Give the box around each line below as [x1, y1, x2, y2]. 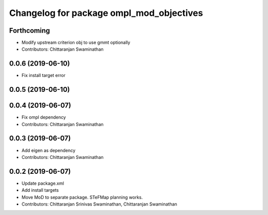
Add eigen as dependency [21, 147, 75, 153]
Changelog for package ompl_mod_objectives [9, 7, 203, 18]
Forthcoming [9, 26, 50, 35]
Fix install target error [21, 72, 66, 78]
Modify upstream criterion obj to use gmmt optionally [21, 40, 131, 46]
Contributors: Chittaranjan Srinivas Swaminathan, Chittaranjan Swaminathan [21, 201, 177, 207]
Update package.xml [21, 180, 65, 186]
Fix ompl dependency [21, 114, 67, 120]
